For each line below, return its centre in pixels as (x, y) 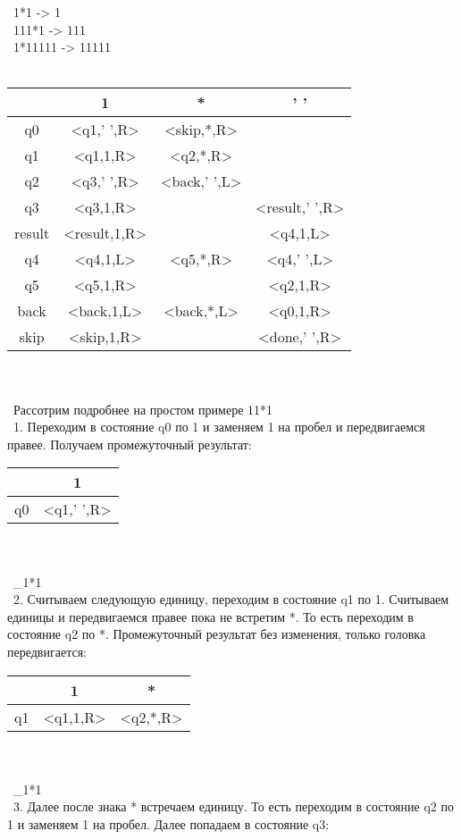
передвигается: (47, 651)
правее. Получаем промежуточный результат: (130, 444)
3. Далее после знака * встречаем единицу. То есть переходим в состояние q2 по (233, 806)
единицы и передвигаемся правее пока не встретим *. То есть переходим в (210, 616)
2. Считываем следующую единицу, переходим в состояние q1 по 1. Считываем (231, 599)
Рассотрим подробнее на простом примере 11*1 (143, 409)
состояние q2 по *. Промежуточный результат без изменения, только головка (217, 634)
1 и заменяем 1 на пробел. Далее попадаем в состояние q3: (168, 823)
